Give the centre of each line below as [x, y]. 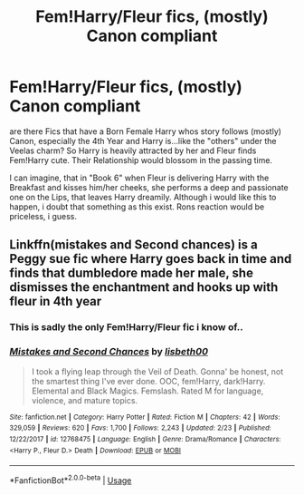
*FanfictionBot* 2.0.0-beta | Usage [71, 480]
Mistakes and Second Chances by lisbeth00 [109, 352]
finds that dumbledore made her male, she [131, 273]
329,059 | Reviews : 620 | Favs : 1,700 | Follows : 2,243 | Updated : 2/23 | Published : [140, 428]
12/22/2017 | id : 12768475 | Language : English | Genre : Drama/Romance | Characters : [145, 439]
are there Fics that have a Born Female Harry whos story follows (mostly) [146, 131]
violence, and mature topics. [85, 400]
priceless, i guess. [43, 216]
